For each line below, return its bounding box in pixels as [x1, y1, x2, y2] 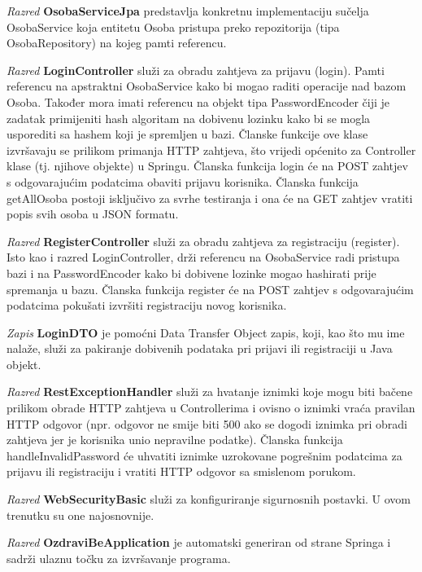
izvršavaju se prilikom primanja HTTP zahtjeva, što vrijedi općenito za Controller [7, 141, 416, 158]
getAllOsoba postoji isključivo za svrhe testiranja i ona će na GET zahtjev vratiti [7, 189, 413, 206]
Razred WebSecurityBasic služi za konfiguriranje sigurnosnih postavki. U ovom [7, 491, 411, 508]
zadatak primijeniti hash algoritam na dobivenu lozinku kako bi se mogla [7, 109, 371, 126]
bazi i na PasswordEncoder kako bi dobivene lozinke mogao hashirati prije [7, 264, 376, 281]
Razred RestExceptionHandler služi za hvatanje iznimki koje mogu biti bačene [7, 383, 413, 400]
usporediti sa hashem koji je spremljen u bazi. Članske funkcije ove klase [7, 125, 368, 143]
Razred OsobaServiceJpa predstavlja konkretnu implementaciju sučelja [7, 2, 369, 19]
